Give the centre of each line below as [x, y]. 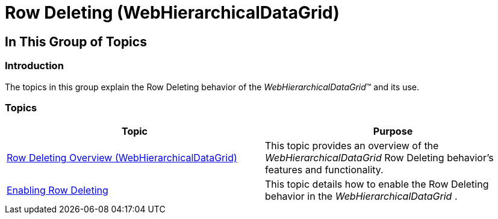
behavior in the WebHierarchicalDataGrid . [361, 196]
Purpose [393, 131]
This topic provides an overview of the [352, 146]
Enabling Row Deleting [58, 190]
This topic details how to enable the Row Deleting [377, 184]
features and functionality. [324, 170]
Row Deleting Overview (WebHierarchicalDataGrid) [122, 158]
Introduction [34, 66]
